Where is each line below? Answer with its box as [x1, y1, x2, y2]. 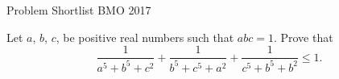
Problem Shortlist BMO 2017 [6, 2, 151, 18]
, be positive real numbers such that [56, 28, 234, 45]
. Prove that [273, 28, 333, 45]
